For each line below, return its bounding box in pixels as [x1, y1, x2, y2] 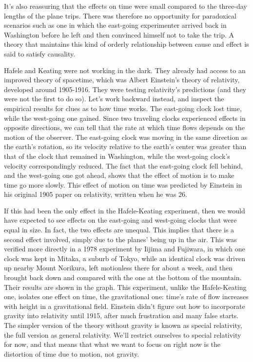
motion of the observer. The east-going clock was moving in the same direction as [4, 132, 248, 142]
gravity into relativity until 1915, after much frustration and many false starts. [4, 310, 239, 321]
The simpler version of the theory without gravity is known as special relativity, [4, 320, 242, 330]
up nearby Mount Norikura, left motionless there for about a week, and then [4, 263, 233, 273]
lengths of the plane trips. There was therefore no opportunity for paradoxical [4, 10, 236, 20]
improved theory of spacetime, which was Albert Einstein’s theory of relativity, [4, 75, 240, 85]
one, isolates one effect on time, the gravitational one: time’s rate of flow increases [4, 291, 249, 302]
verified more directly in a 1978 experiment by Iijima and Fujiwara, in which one [4, 244, 245, 254]
